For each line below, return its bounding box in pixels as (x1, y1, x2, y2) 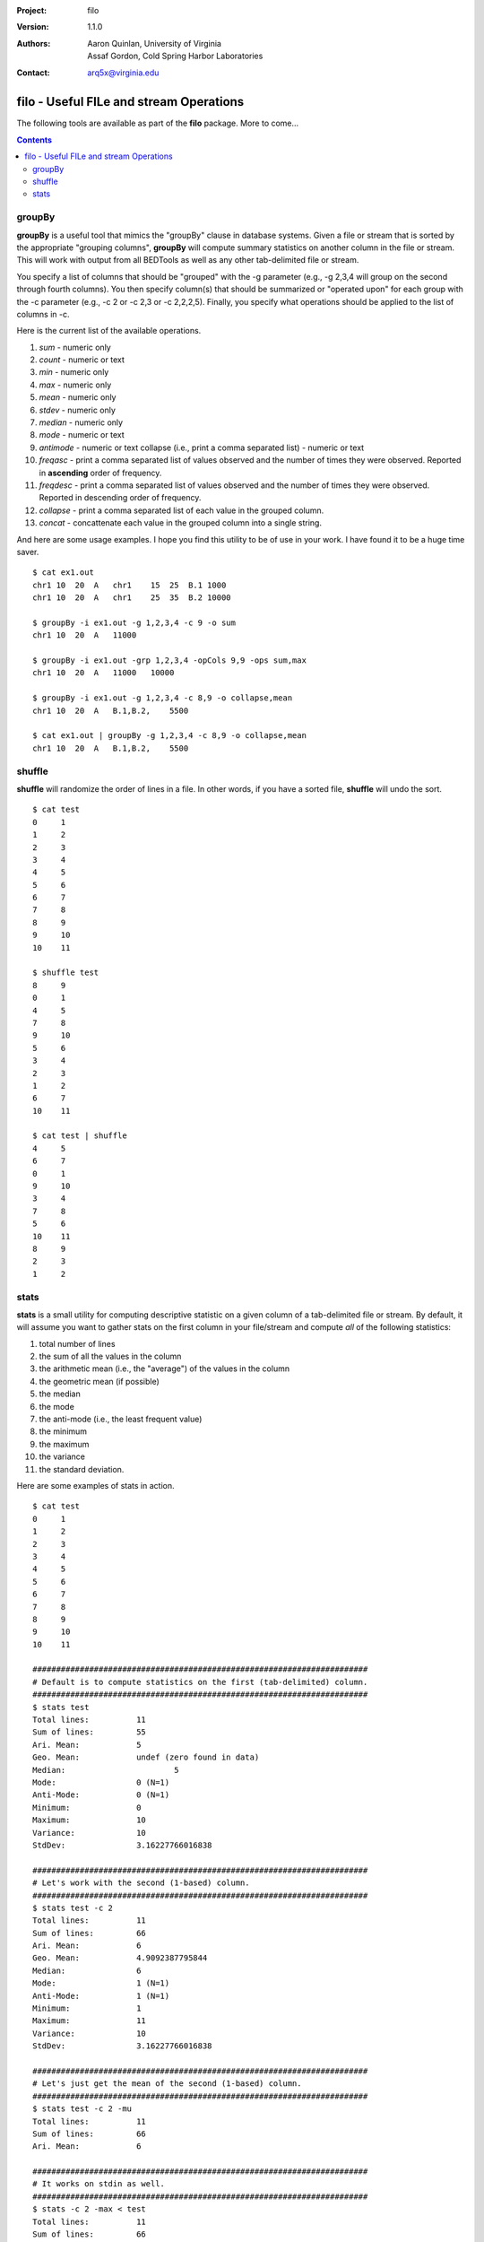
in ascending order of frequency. (39, 467, 162, 478)
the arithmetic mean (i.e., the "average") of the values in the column (39, 1363, 290, 1374)
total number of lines (39, 1338, 116, 1349)
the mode (39, 1401, 75, 1412)
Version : (16, 22, 49, 32)
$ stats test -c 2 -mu (32, 2104, 133, 2114)
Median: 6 (32, 1965, 142, 1976)
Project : (16, 5, 48, 15)
